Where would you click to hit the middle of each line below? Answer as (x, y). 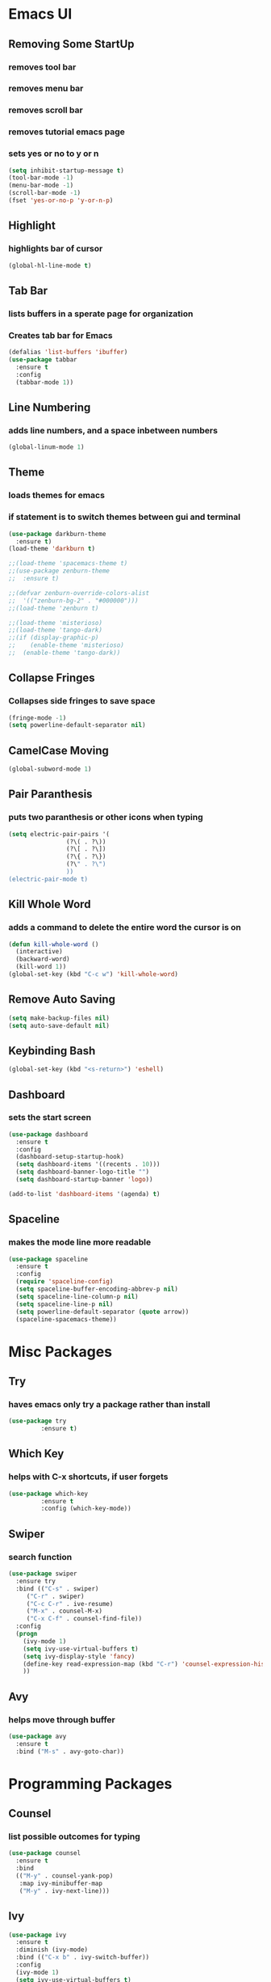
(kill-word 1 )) (41, 967)
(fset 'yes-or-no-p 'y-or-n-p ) (61, 201)
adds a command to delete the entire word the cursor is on (125, 928)
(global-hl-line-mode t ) (50, 265)
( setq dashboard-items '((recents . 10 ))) (88, 1164)
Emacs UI (40, 14)
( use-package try (38, 1421)
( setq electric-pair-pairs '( (59, 834)
